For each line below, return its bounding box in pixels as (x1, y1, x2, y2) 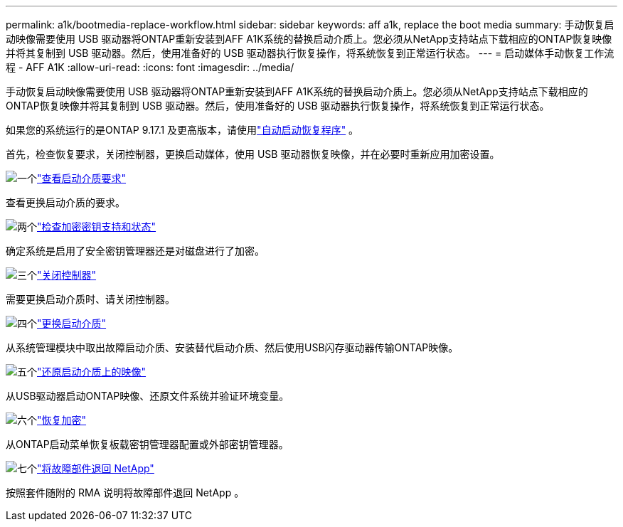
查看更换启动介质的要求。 (6, 196, 125, 208)
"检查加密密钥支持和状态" (37, 220, 156, 233)
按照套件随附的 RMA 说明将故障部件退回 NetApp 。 (6, 486, 245, 499)
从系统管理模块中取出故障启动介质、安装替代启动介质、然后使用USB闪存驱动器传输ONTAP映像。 (6, 341, 459, 353)
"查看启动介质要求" (37, 172, 127, 184)
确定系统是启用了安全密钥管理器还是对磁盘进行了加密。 (6, 245, 265, 257)
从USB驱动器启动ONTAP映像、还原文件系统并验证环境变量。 (6, 390, 289, 402)
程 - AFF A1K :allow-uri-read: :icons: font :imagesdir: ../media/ (6, 61, 294, 73)
